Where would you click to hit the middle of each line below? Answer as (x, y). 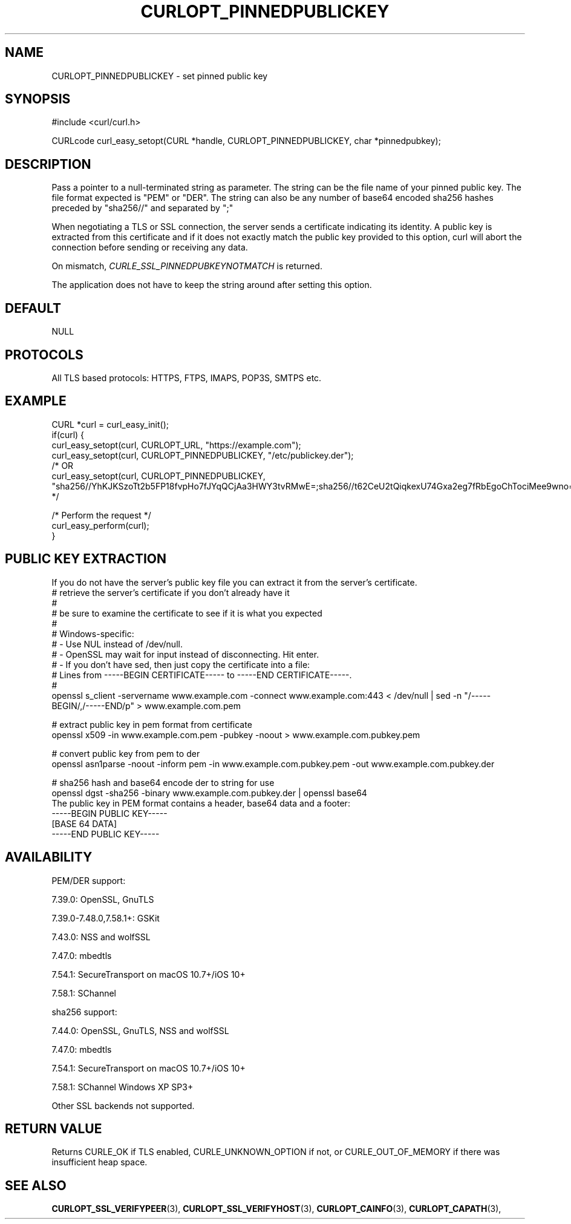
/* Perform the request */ (101, 515)
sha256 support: (84, 1012)
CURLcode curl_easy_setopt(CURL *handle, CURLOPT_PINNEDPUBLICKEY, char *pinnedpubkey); (246, 141)
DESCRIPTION (48, 164)
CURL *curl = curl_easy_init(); (110, 424)
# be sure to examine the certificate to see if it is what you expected (187, 613)
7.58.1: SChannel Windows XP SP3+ (122, 1087)
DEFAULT (33, 308)
